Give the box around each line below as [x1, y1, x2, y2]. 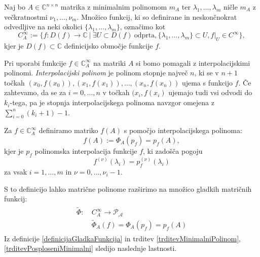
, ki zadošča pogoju [143, 146, 203, 156]
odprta [134, 32, 155, 39]
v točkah [102, 87, 130, 98]
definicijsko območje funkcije [64, 40, 153, 51]
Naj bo [4, 2, 26, 12]
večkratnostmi [4, 11, 48, 22]
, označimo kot [120, 21, 166, 32]
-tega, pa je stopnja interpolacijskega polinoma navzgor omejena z [10, 97, 214, 108]
